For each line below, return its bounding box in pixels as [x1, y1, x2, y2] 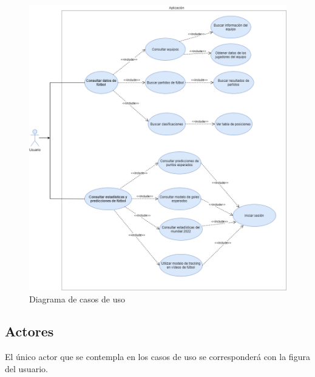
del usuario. [5, 362, 48, 375]
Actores [5, 322, 54, 341]
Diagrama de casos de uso [29, 292, 125, 305]
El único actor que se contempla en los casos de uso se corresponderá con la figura [5, 350, 310, 363]
